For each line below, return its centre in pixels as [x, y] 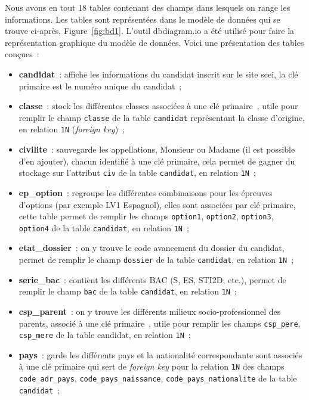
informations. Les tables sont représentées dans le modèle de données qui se [143, 19]
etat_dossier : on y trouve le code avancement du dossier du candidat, [152, 248]
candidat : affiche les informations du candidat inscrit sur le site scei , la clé [158, 74]
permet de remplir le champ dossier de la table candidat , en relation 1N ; [156, 259]
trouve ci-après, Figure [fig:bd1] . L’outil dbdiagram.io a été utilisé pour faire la [150, 31]
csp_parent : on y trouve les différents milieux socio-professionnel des [150, 311]
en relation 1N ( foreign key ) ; [72, 129]
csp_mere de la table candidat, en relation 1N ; [105, 335]
